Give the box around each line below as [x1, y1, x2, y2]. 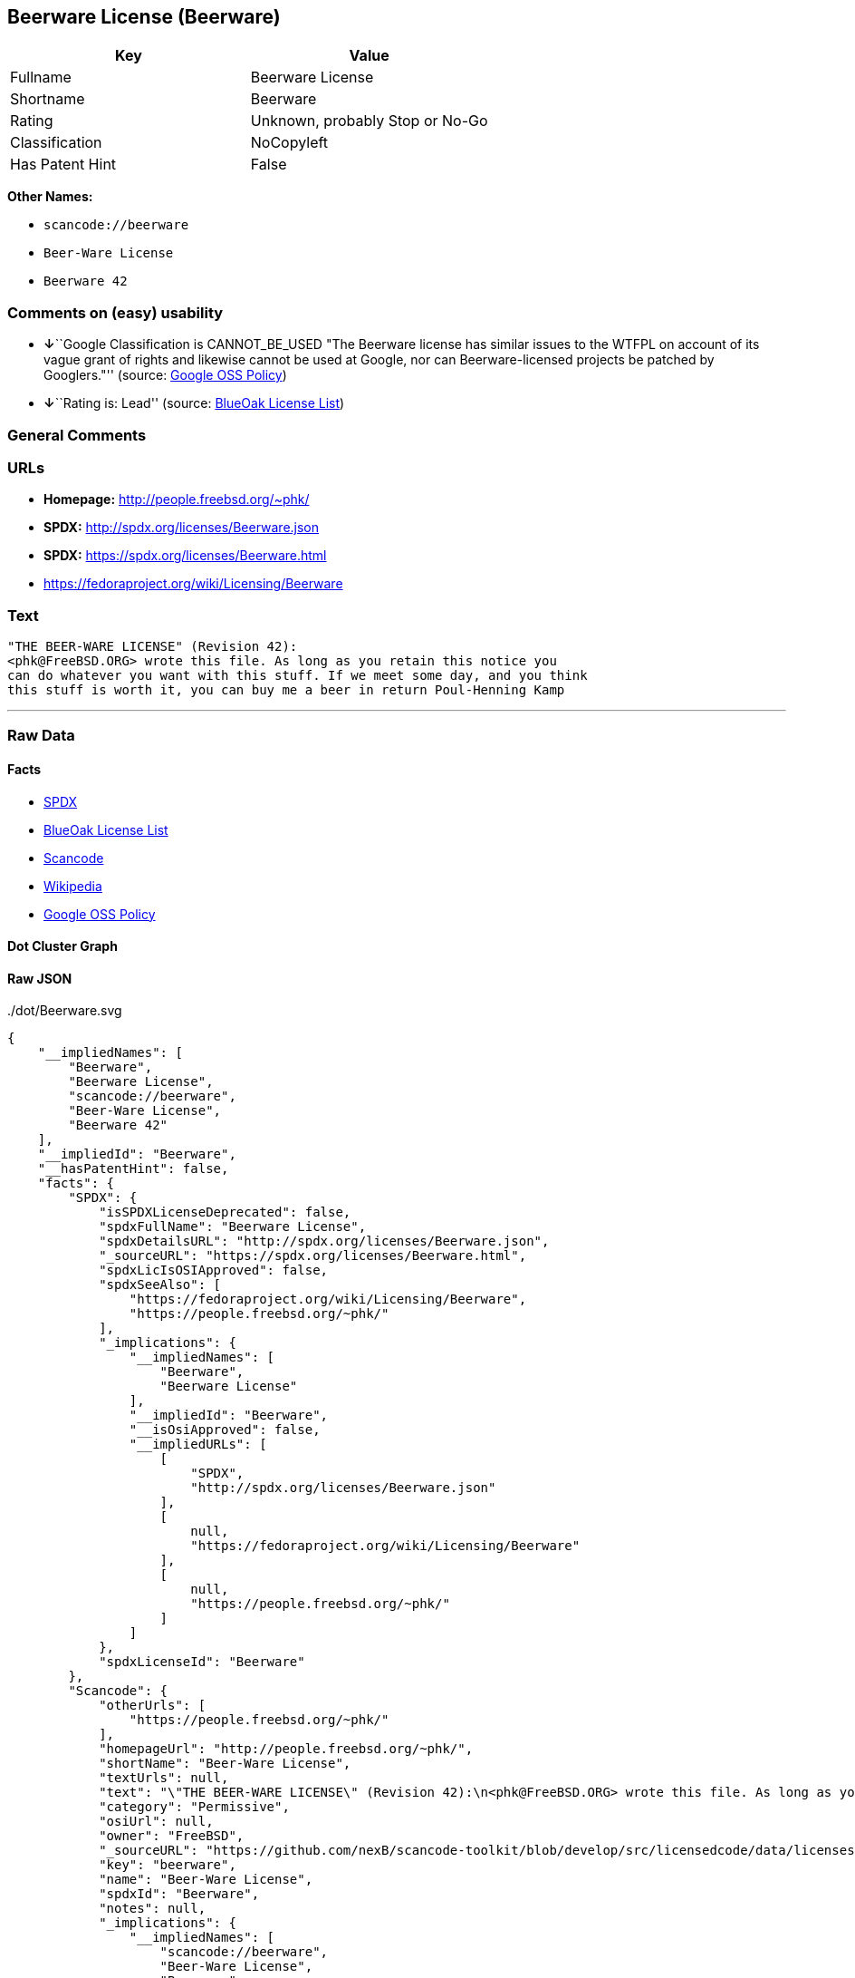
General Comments [7, 425, 147, 444]
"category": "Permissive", [99, 1799, 290, 1815]
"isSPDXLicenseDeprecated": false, [99, 1205, 351, 1220]
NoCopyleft [250, 133, 329, 152]
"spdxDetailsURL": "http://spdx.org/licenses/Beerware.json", [99, 1234, 550, 1249]
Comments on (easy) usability [7, 303, 224, 322]
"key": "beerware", [99, 1857, 236, 1873]
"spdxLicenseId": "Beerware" [99, 1654, 305, 1670]
